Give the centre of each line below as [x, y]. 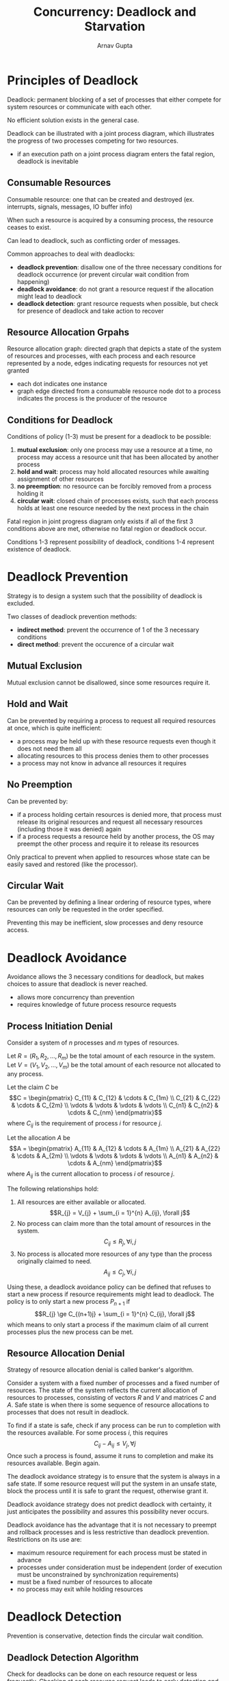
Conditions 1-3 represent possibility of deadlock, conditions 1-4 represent [111, 542]
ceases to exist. [29, 227]
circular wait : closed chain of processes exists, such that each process [118, 501]
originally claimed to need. [54, 1261]
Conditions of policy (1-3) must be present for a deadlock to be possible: [109, 437]
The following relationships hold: [53, 1189]
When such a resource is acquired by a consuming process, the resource [110, 219]
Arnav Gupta [115, 45]
